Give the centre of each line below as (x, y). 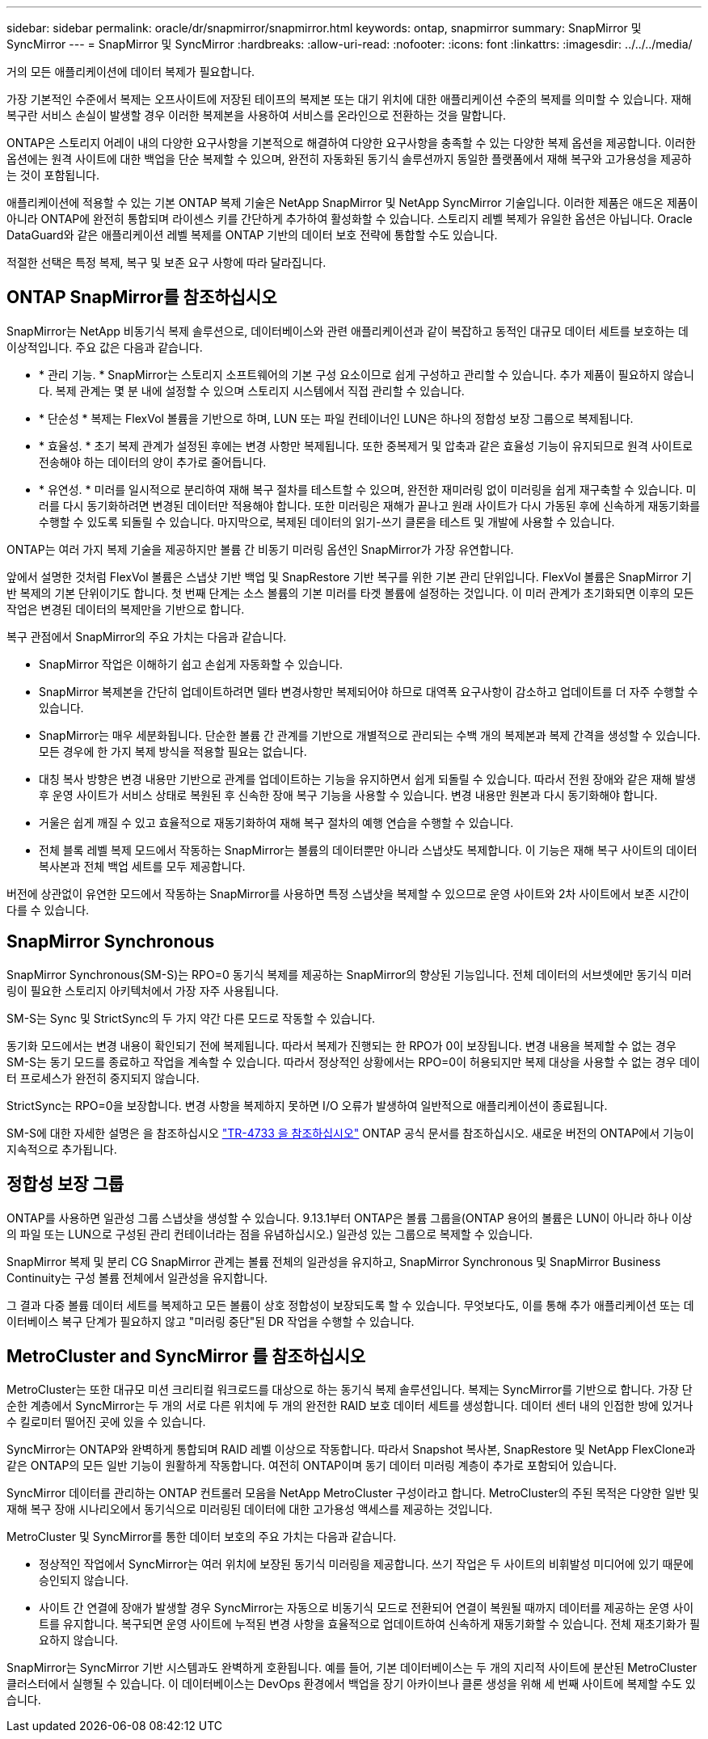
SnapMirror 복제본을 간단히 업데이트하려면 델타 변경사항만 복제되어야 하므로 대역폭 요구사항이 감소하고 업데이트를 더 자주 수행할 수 (369, 691)
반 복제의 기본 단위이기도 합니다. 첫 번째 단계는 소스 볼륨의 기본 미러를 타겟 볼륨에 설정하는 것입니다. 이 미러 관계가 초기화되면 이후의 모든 (350, 593)
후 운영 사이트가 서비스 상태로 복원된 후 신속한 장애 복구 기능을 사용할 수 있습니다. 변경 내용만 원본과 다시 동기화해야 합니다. (348, 795)
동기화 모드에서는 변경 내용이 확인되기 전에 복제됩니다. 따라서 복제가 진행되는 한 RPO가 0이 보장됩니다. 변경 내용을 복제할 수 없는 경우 (341, 1045)
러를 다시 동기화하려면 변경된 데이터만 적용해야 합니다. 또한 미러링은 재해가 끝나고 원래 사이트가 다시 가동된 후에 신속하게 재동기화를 (370, 505)
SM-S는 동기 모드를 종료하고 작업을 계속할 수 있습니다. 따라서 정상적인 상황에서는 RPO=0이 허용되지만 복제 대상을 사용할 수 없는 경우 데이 (354, 1062)
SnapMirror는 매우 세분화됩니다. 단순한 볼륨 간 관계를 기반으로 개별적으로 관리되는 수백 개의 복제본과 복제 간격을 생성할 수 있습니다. (370, 735)
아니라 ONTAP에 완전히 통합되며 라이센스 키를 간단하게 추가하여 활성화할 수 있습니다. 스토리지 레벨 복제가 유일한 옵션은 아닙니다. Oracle (350, 219)
